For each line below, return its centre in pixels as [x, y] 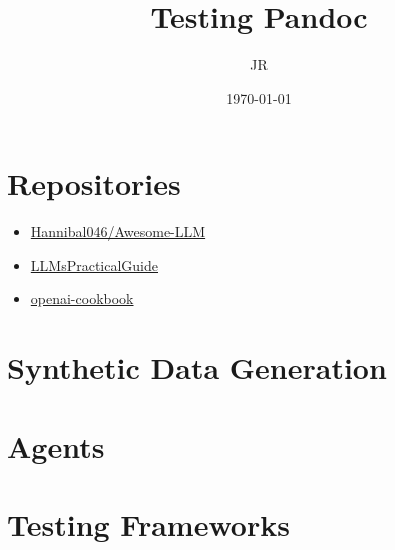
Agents [56, 445]
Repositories [94, 183]
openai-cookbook [82, 298]
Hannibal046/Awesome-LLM [118, 231]
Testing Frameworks [148, 523]
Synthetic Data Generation [197, 367]
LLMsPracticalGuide [94, 264]
